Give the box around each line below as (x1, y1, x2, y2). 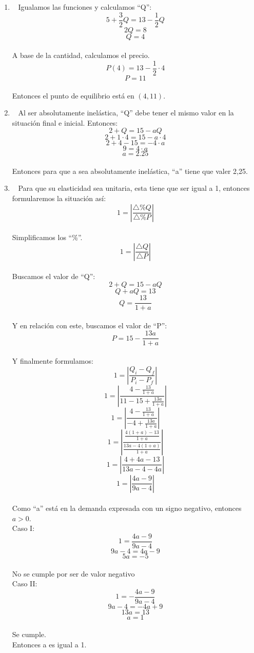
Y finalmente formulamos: (12, 355, 93, 366)
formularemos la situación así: (12, 193, 106, 204)
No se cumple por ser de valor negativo (12, 568, 135, 579)
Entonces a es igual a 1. (12, 639, 87, 649)
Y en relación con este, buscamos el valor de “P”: (12, 320, 167, 330)
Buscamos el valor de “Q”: (12, 271, 95, 282)
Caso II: (12, 578, 37, 589)
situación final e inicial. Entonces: (12, 117, 118, 128)
